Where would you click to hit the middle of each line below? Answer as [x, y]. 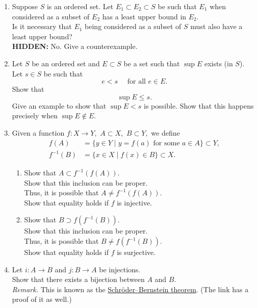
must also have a [216, 26]
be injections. [120, 269]
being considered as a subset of [133, 26]
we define [165, 132]
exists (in [218, 63]
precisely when [35, 116]
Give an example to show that [59, 105]
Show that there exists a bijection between [78, 279]
